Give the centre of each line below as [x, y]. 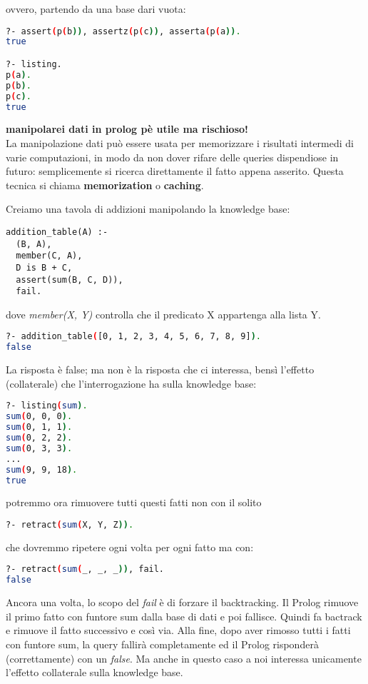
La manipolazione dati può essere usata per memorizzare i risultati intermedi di [180, 142]
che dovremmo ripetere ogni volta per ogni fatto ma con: [130, 547]
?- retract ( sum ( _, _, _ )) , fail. [85, 569]
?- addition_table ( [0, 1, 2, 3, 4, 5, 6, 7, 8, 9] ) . [134, 337]
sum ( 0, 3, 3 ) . [39, 448]
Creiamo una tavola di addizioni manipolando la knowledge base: [148, 209]
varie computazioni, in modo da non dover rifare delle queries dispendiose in [172, 157]
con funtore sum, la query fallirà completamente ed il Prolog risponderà [162, 644]
